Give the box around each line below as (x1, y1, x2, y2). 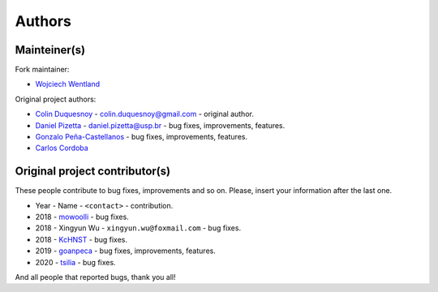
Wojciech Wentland (35, 79, 101, 89)
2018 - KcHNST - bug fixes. (35, 234, 127, 244)
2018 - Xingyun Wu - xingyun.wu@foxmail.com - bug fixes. (35, 223, 242, 233)
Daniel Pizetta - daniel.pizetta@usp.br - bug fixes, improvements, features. (35, 120, 286, 130)
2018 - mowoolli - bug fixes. (35, 212, 129, 222)
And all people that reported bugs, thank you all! (15, 273, 176, 282)
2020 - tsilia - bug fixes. (35, 257, 117, 267)
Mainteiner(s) (15, 43, 85, 57)
